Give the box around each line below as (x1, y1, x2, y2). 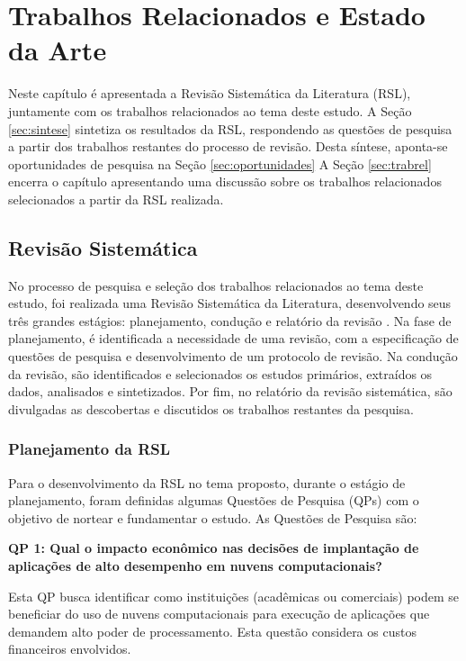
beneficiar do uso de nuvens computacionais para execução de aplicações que (8, 604, 430, 623)
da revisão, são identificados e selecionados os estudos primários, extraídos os (8, 364, 433, 383)
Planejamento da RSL (8, 438, 171, 460)
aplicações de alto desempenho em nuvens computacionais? (8, 557, 382, 575)
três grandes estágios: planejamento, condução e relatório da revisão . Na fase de (8, 311, 452, 330)
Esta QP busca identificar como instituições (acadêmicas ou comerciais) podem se (8, 586, 460, 605)
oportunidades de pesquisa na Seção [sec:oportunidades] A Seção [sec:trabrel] (8, 154, 432, 173)
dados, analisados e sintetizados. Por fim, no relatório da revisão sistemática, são (8, 382, 453, 401)
